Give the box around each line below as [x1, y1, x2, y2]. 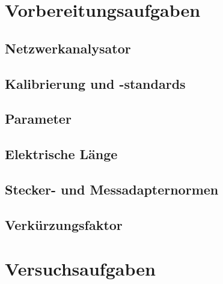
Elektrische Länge [5, 145, 118, 163]
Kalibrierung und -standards [5, 74, 186, 92]
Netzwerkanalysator [5, 38, 131, 57]
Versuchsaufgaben [5, 256, 156, 281]
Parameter [5, 109, 72, 128]
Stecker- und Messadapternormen [5, 180, 219, 198]
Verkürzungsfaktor [5, 215, 123, 234]
